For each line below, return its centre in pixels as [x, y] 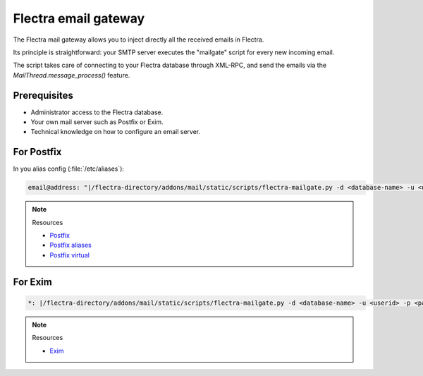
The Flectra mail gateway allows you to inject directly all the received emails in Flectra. [139, 40]
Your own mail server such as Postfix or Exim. [97, 122]
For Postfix [37, 152]
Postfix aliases [70, 245]
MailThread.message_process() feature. [72, 75]
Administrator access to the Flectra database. [97, 112]
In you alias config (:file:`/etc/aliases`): [69, 169]
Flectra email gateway [79, 18]
